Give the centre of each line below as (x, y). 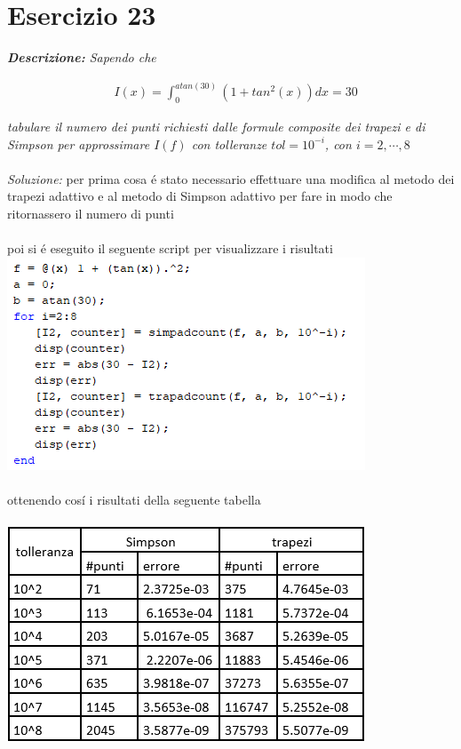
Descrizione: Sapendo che (82, 57)
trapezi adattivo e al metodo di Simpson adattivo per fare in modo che (200, 196)
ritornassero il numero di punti (91, 213)
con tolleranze (229, 143)
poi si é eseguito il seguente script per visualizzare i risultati (170, 248)
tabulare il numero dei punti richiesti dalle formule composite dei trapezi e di (216, 126)
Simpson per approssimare (79, 143)
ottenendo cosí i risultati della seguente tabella (134, 499)
